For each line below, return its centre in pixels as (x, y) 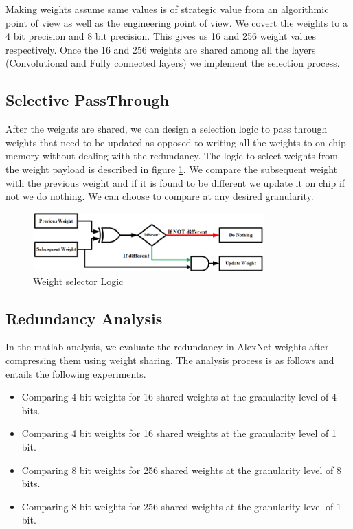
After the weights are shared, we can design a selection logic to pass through (167, 129)
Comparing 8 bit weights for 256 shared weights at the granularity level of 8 (181, 470)
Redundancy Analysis (84, 318)
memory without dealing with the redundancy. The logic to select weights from (172, 156)
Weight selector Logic (78, 281)
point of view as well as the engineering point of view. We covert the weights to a (177, 22)
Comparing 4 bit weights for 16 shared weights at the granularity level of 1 (179, 433)
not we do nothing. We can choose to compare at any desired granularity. (160, 196)
